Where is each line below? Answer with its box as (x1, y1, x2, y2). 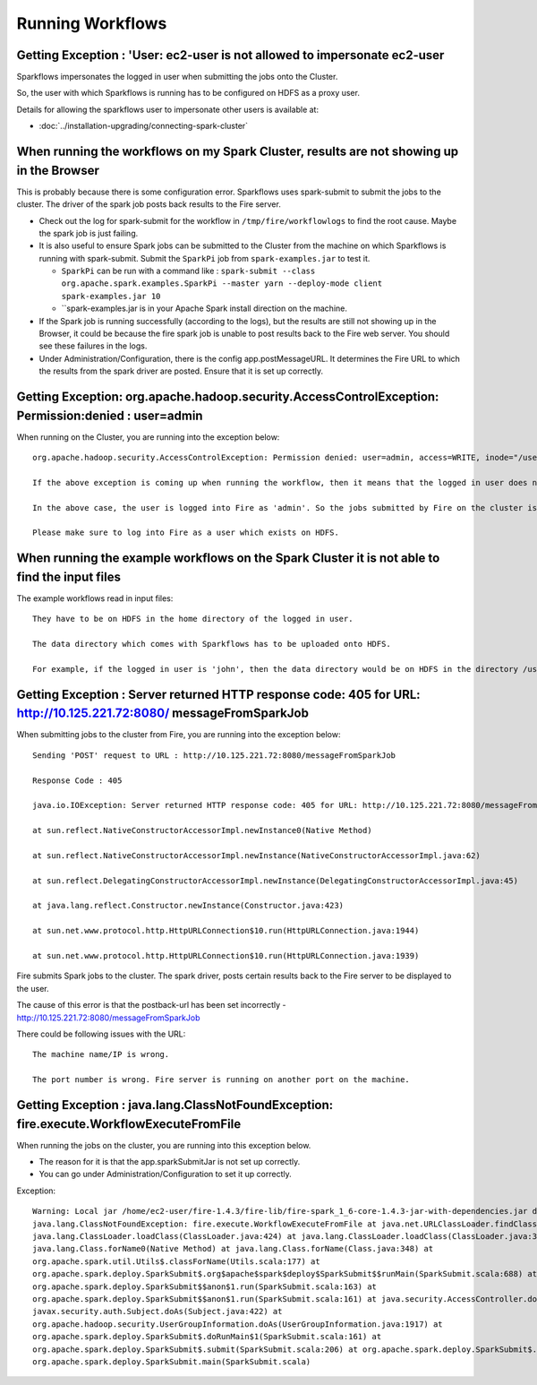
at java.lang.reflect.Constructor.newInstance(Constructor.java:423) (32, 900, 345, 911)
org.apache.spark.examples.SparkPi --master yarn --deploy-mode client (61, 279, 383, 288)
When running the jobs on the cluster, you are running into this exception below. (16, 1140, 311, 1150)
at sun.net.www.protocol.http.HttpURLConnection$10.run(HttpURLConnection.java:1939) (32, 951, 420, 961)
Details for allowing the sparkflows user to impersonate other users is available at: (16, 104, 320, 115)
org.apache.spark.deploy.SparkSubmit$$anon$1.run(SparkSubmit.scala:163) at (32, 1281, 378, 1292)
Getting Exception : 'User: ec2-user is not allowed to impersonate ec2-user (16, 47, 445, 63)
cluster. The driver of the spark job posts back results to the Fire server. (16, 199, 281, 210)
